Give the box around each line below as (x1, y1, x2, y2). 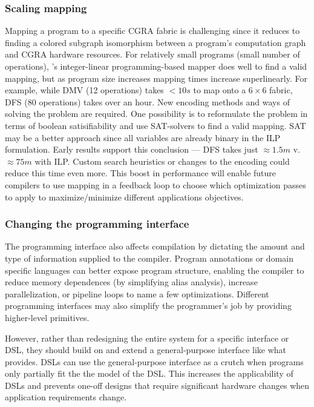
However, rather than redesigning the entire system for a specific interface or (5, 331, 289, 344)
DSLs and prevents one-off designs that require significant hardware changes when (5, 379, 310, 391)
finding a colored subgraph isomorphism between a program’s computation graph (5, 36, 306, 48)
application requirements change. (5, 391, 127, 403)
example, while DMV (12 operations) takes (5, 84, 164, 96)
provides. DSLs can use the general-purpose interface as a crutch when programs (5, 355, 304, 368)
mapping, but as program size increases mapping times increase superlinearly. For (5, 71, 307, 84)
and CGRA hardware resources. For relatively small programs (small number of (5, 48, 300, 61)
